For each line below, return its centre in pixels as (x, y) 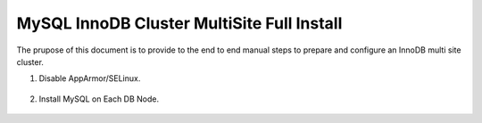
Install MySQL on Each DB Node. (99, 99)
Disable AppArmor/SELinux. (90, 78)
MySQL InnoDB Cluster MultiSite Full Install (179, 23)
